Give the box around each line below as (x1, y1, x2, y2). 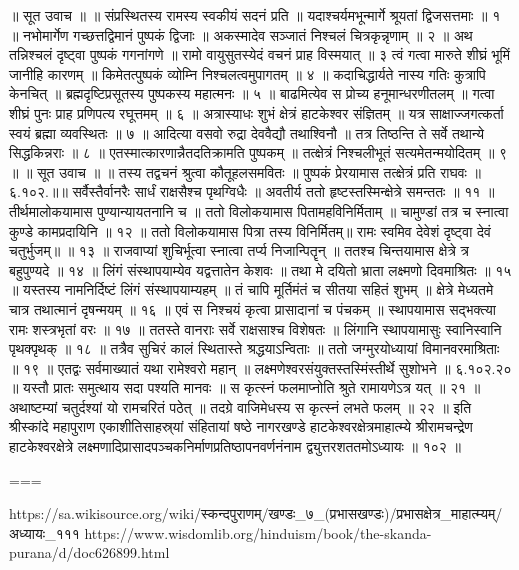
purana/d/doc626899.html (9, 542, 170, 563)
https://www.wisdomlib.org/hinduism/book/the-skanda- (84, 522, 432, 543)
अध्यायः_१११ (9, 522, 80, 543)
